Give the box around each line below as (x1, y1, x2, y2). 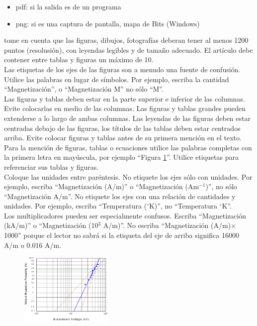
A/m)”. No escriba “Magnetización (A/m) (103, 220, 231, 230)
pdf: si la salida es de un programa (15, 1, 121, 11)
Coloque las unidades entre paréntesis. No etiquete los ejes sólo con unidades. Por (4, 171, 253, 182)
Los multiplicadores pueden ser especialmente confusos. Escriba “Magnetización (4, 210, 247, 220)
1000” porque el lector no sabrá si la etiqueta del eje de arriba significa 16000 (4, 230, 239, 240)
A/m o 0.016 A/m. (4, 239, 62, 250)
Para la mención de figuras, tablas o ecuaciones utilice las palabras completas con (4, 142, 252, 152)
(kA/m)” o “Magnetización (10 (4, 220, 98, 230)
